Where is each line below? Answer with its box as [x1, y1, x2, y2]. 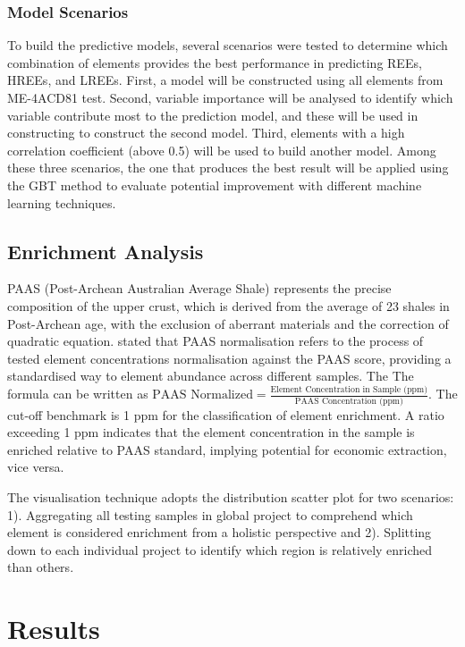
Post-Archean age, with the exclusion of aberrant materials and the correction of [7, 314, 449, 332]
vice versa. [7, 458, 64, 476]
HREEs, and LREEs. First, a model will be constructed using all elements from [7, 71, 444, 89]
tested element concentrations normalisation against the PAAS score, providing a [7, 349, 452, 367]
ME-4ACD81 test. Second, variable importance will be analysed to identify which [7, 88, 453, 106]
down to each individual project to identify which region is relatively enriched [7, 540, 433, 559]
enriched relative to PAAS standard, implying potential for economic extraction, [7, 440, 447, 458]
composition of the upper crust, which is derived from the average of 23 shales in [7, 296, 450, 315]
